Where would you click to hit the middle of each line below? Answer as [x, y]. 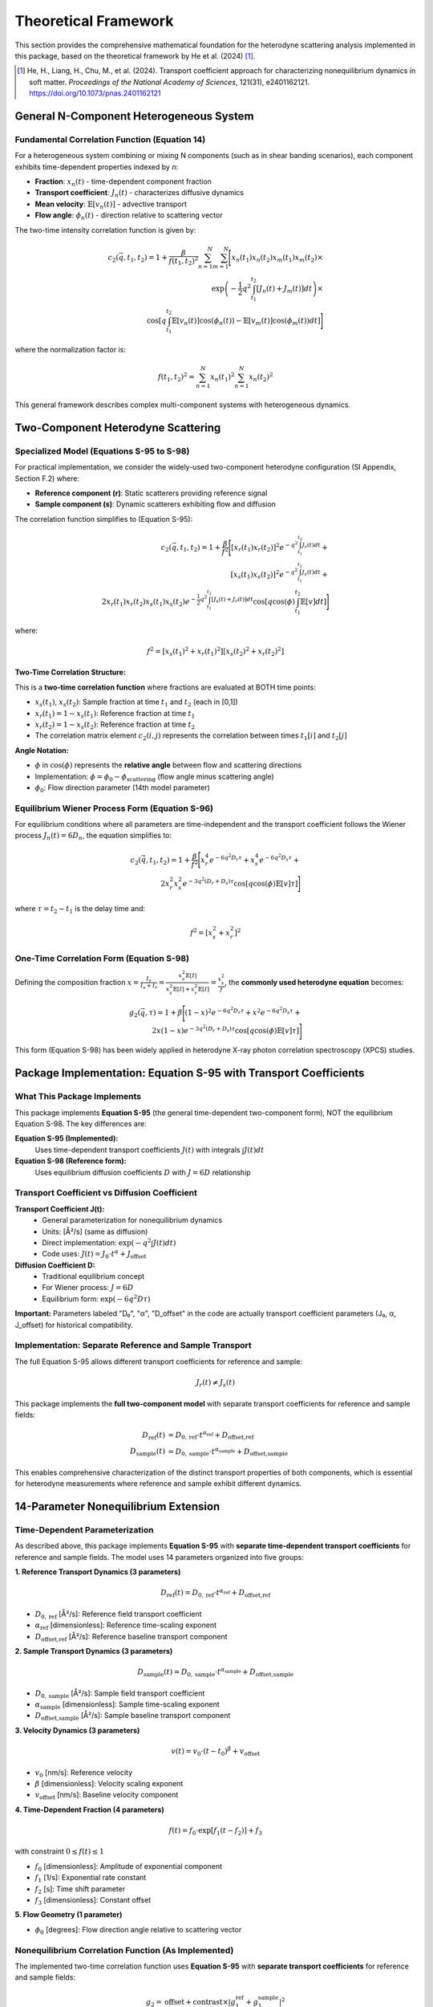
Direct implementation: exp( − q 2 [97, 1242]
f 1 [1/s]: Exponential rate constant [91, 1879]
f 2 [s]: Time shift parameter [80, 1889]
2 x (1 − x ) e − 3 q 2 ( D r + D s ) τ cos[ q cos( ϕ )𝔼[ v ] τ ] [226, 1030]
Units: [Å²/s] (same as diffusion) [95, 1231]
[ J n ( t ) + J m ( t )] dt [284, 289]
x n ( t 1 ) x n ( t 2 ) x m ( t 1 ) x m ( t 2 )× [277, 259]
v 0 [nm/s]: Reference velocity [84, 1773]
